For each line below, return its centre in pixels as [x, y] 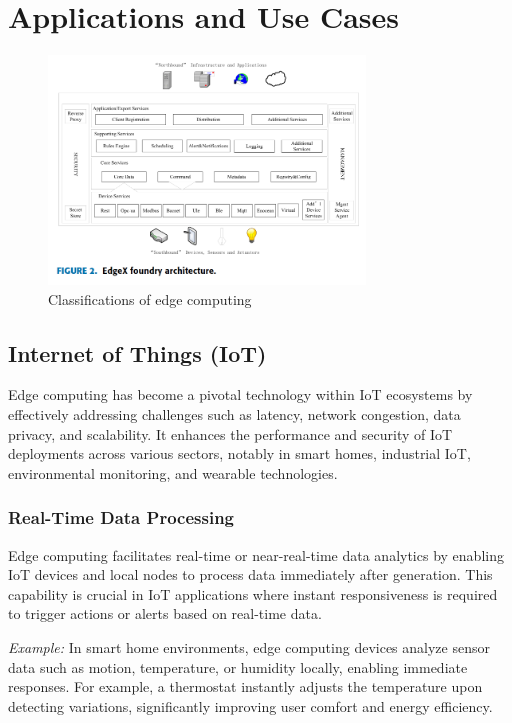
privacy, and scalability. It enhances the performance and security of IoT [230, 433]
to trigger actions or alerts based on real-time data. [165, 613]
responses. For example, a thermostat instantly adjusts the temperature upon [245, 686]
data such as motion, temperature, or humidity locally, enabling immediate [238, 666]
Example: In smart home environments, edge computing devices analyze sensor [249, 647]
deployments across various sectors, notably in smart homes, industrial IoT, [239, 453]
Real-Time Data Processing [121, 517]
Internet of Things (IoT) [137, 352]
